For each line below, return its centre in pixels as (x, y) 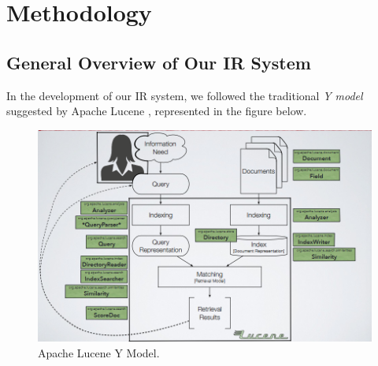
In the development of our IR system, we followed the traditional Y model (185, 95)
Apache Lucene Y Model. (99, 352)
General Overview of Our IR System (159, 62)
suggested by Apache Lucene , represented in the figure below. (157, 111)
